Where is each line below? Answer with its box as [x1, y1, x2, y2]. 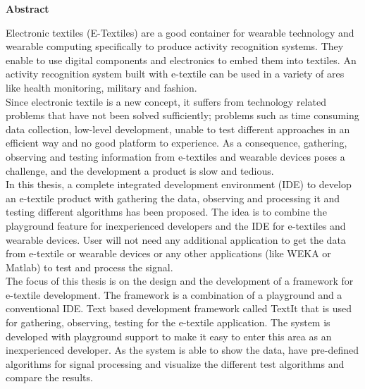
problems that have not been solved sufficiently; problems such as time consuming [6, 108, 359, 123]
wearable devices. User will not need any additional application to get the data [6, 232, 346, 247]
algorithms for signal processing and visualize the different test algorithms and [6, 356, 345, 371]
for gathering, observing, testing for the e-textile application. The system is [6, 315, 330, 330]
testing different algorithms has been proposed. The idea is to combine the [6, 204, 327, 219]
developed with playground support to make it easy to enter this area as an [6, 328, 332, 343]
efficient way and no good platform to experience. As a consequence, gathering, [6, 135, 347, 150]
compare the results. [6, 370, 93, 385]
